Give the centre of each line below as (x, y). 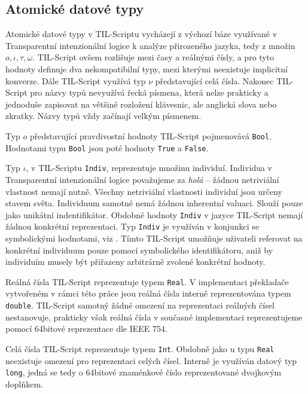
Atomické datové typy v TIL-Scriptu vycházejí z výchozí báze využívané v (141, 34)
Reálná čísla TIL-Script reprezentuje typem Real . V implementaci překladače (147, 281)
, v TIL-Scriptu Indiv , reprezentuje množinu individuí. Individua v (149, 168)
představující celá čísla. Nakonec (214, 80)
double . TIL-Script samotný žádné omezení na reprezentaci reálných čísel (140, 305)
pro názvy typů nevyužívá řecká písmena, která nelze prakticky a (149, 92)
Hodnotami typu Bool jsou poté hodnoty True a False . (107, 147)
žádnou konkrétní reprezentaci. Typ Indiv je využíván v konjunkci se (132, 226)
